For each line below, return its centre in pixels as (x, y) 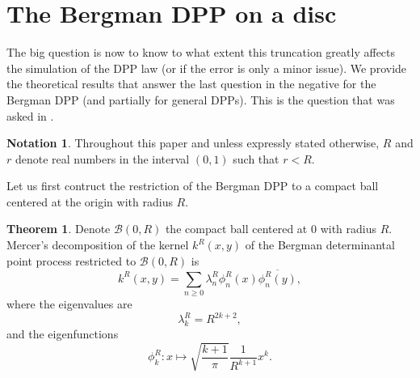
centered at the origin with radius (90, 201)
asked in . (30, 115)
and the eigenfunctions (63, 334)
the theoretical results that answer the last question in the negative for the (191, 84)
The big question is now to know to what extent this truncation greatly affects (201, 52)
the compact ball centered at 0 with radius (271, 229)
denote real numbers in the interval (102, 158)
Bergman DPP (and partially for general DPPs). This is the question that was (201, 99)
